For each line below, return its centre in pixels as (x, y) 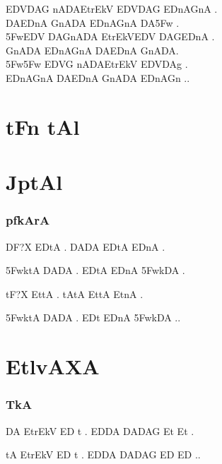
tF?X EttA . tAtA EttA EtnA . (75, 293)
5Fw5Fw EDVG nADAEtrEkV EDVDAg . (97, 64)
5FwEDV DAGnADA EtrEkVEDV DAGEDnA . (110, 36)
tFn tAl (43, 126)
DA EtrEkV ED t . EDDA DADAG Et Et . (100, 430)
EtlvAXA (53, 366)
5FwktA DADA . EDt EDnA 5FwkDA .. (93, 317)
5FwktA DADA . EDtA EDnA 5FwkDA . (95, 270)
